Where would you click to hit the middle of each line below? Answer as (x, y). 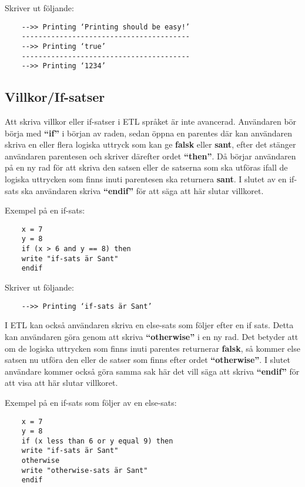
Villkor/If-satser (55, 97)
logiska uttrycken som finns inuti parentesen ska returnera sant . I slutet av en (146, 179)
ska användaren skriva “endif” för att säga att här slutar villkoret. (143, 190)
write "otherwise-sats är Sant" (85, 470)
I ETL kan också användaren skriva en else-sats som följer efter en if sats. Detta (149, 325)
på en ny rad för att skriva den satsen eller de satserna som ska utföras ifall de (146, 167)
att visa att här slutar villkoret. (61, 383)
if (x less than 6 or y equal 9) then (97, 441)
